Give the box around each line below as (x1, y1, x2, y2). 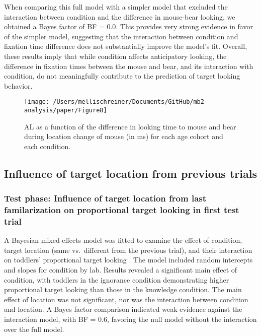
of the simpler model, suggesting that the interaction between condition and (4, 31, 238, 41)
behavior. (4, 80, 33, 91)
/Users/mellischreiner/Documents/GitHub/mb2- (53, 98, 208, 106)
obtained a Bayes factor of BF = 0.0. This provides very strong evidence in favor (4, 21, 253, 32)
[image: (24, 98, 50, 106)
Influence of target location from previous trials (4, 165, 257, 181)
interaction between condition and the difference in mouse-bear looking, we (4, 11, 235, 22)
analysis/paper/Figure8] (24, 107, 107, 114)
